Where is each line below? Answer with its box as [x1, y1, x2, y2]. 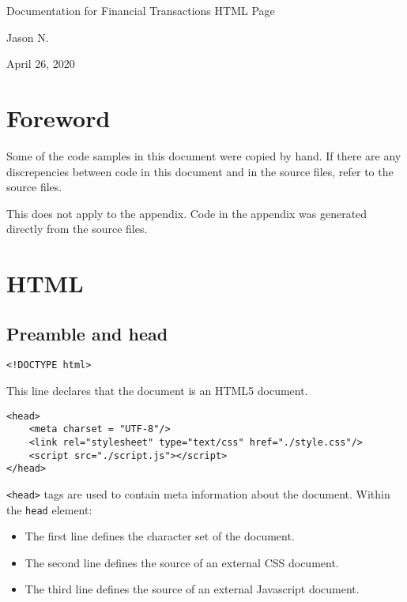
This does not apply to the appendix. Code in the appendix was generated [6, 205, 367, 221]
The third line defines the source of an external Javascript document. [24, 581, 360, 597]
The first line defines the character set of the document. [24, 528, 295, 544]
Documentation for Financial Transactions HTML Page [6, 2, 275, 18]
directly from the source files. [6, 220, 148, 237]
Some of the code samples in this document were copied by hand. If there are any [6, 147, 401, 164]
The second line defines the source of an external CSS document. [24, 554, 339, 570]
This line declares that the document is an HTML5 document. [6, 382, 308, 399]
